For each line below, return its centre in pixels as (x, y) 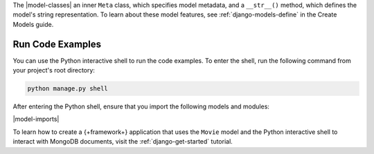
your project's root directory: (54, 70)
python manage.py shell (68, 89)
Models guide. (33, 24)
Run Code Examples (57, 44)
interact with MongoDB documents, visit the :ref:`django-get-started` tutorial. (123, 142)
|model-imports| (36, 119)
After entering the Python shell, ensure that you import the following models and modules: (141, 106)
